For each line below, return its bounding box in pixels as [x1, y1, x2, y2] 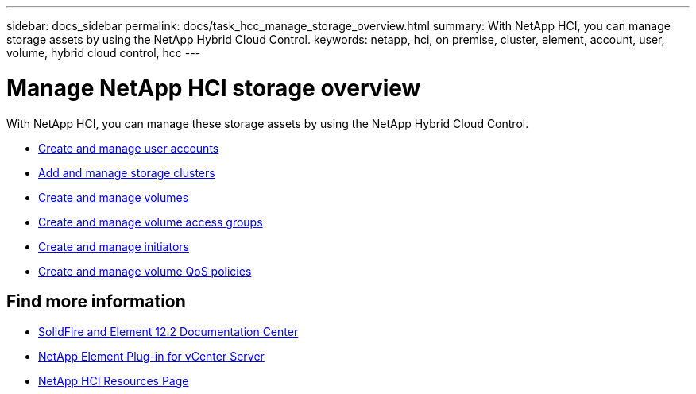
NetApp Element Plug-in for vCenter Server [38, 350, 265, 364]
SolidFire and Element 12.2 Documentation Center [38, 325, 299, 339]
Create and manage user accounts [38, 141, 219, 155]
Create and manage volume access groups [38, 214, 263, 229]
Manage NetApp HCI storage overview [6, 74, 421, 102]
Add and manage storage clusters [38, 165, 215, 180]
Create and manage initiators [38, 239, 189, 253]
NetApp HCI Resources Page [38, 374, 189, 388]
